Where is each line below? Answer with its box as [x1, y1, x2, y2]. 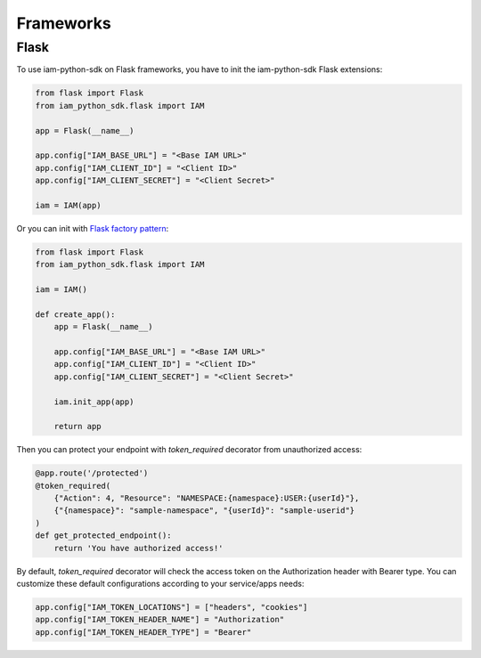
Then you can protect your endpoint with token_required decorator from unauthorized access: [16, 444, 363, 455]
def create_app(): [35, 309, 116, 320]
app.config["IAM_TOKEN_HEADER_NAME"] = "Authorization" [35, 614, 285, 625]
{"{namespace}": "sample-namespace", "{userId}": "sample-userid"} [53, 506, 355, 516]
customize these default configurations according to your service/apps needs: [16, 579, 305, 589]
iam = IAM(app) [35, 200, 102, 210]
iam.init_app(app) [53, 396, 135, 407]
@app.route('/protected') [35, 468, 149, 478]
